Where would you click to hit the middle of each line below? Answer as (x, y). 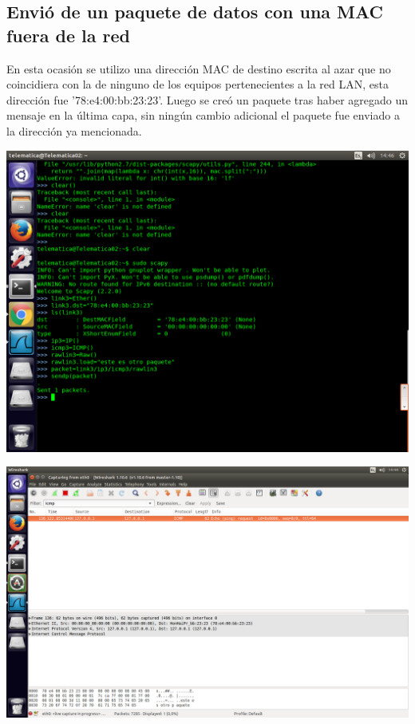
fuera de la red (69, 35)
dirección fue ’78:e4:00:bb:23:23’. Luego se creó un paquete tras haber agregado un (207, 99)
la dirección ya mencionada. (74, 130)
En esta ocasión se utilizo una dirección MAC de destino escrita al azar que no (199, 68)
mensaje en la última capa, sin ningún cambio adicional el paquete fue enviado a (203, 115)
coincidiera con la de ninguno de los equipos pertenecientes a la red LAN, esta (198, 84)
